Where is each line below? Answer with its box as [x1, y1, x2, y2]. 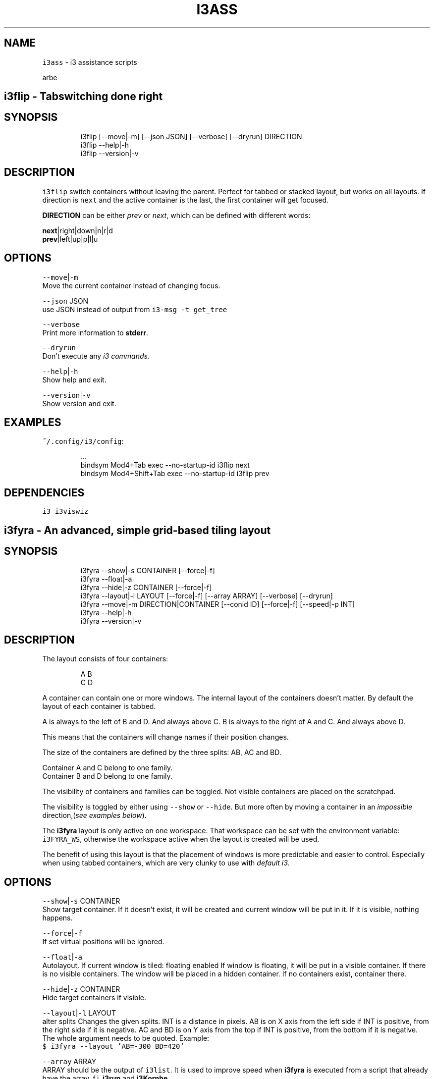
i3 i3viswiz [42, 507, 89, 516]
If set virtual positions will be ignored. [42, 937, 164, 946]
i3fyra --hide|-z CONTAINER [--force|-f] [80, 583, 212, 592]
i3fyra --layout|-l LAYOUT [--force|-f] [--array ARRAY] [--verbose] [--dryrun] [80, 591, 333, 600]
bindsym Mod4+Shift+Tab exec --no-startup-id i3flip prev [80, 469, 270, 478]
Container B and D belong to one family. [42, 772, 172, 781]
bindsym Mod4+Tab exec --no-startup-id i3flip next [80, 461, 250, 470]
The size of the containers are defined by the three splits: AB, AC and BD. [42, 748, 281, 757]
